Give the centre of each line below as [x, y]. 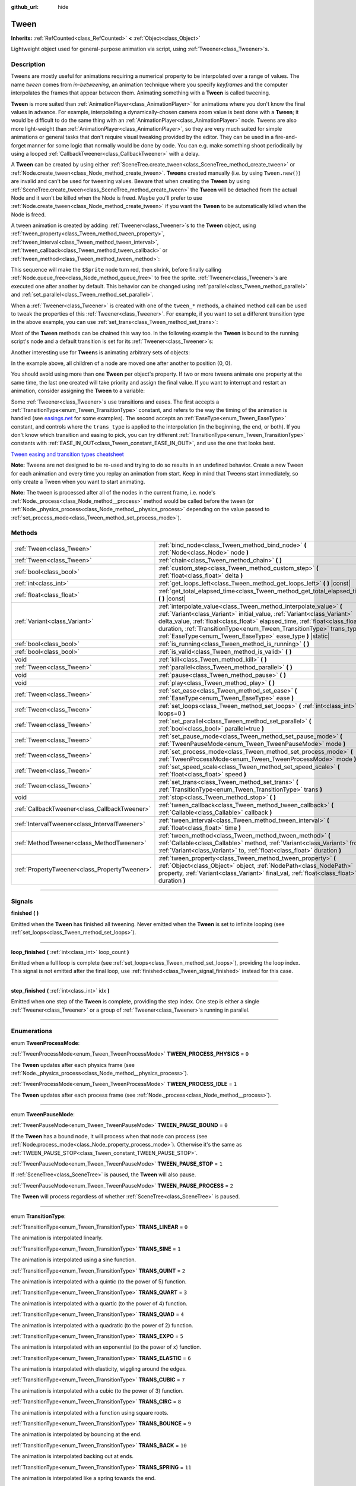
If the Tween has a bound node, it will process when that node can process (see [109, 1136]
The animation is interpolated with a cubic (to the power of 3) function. [97, 1390]
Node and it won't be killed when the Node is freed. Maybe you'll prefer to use [107, 198]
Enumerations [32, 1031]
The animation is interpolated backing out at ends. [72, 1456]
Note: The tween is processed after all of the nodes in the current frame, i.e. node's [113, 493]
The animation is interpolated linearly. [57, 1238]
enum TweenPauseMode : [43, 1114]
